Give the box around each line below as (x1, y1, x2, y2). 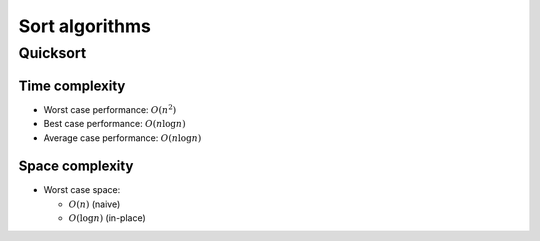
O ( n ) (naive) (68, 198, 121, 210)
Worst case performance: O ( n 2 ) (43, 103, 177, 115)
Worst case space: (43, 184, 121, 196)
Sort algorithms (18, 15, 152, 37)
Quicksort (18, 44, 87, 62)
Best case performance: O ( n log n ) (43, 118, 186, 130)
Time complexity (18, 77, 126, 94)
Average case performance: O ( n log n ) (43, 131, 202, 144)
